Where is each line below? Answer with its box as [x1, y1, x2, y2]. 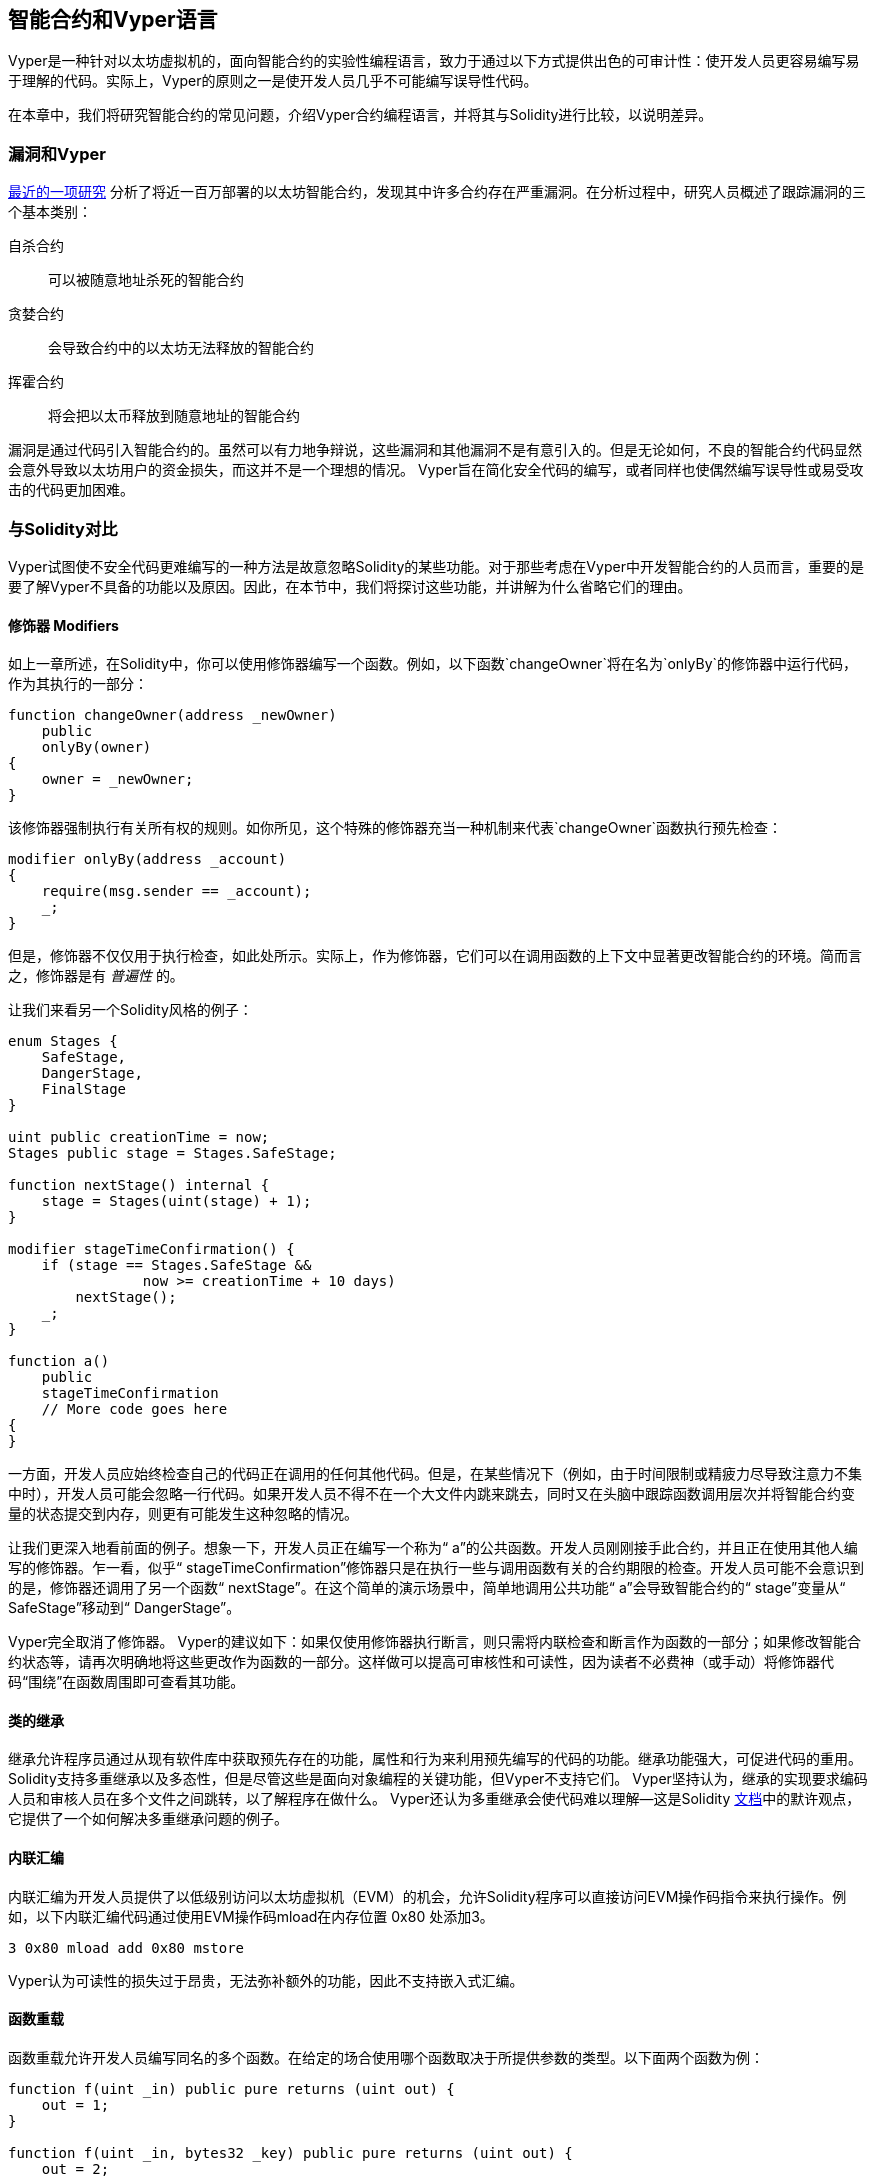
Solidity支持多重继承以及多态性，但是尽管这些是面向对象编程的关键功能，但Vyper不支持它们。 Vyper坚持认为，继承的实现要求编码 [8, 1770, 868, 1788]
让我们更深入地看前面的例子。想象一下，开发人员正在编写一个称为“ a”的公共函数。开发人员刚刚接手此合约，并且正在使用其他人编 [8, 1539, 858, 1557]
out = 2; [41, 2160, 110, 2177]
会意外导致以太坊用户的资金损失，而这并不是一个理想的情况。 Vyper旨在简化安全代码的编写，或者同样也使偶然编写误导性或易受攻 [8, 461, 864, 479]
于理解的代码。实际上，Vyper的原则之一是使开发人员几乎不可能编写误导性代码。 [8, 72, 538, 90]
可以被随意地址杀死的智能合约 [48, 271, 244, 289]
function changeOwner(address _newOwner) [8, 707, 337, 724]
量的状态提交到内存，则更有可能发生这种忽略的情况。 [8, 1505, 358, 1523]
